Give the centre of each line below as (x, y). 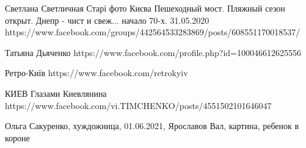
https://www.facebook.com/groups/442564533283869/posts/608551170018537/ (153, 32)
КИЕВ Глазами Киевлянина (56, 93)
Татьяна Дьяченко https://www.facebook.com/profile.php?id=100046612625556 (153, 52)
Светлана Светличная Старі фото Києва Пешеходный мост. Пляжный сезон (145, 8)
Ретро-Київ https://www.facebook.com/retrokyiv (97, 73)
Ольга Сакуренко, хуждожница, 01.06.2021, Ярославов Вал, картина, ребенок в (152, 126)
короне (17, 137)
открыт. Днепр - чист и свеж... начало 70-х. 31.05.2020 (107, 20)
